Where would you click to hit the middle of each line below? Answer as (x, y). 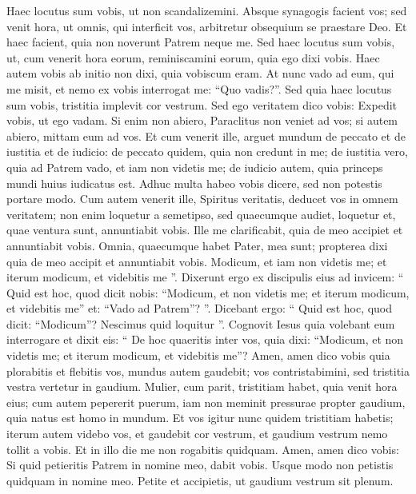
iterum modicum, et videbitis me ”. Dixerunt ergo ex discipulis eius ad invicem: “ (205, 277)
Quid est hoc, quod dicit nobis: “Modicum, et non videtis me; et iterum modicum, (208, 292)
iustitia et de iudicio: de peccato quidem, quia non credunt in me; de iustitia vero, (207, 151)
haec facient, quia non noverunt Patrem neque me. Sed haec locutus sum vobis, (201, 42)
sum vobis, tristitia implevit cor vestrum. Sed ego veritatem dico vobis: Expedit (202, 104)
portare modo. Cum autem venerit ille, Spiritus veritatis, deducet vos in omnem (202, 199)
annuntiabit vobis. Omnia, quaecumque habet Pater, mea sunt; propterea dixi (197, 245)
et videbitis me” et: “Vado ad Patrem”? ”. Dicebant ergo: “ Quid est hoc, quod (200, 308)
